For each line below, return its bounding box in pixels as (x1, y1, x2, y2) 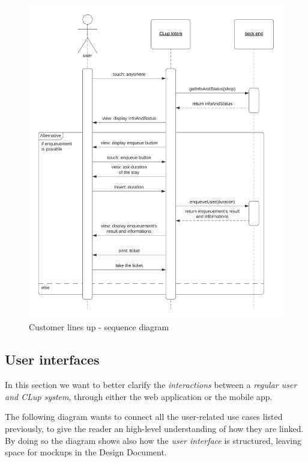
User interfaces (5, 350, 100, 369)
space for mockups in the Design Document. (5, 446, 167, 458)
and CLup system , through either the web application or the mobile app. (5, 390, 273, 402)
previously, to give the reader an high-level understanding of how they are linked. (5, 422, 304, 435)
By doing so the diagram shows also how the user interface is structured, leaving (5, 434, 302, 446)
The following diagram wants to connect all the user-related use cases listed (5, 410, 283, 423)
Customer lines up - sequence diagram (29, 321, 169, 333)
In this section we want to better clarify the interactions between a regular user (5, 378, 297, 391)
